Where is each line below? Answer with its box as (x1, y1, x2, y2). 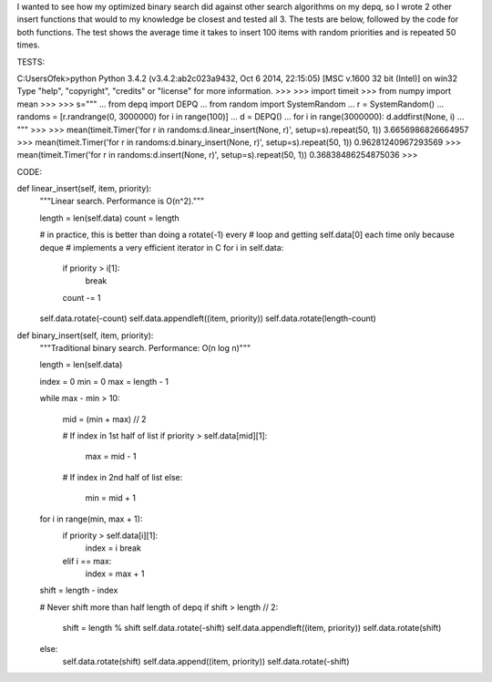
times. (16, 39, 40, 50)
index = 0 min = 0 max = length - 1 (39, 376, 169, 387)
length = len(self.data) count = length (39, 212, 179, 223)
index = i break (85, 542, 141, 553)
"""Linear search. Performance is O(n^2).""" (39, 196, 205, 207)
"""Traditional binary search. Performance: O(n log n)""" (39, 342, 251, 353)
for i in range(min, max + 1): (39, 513, 143, 524)
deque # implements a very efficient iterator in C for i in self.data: (39, 242, 284, 253)
